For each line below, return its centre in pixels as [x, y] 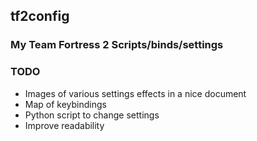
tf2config [40, 16]
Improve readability [64, 125]
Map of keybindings [65, 104]
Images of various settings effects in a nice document [135, 93]
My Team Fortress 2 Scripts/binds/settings [117, 45]
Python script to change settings [92, 115]
